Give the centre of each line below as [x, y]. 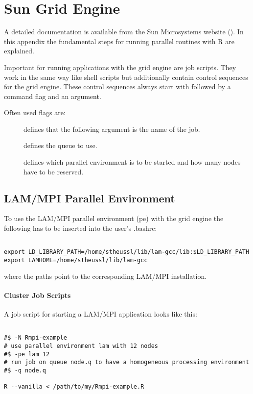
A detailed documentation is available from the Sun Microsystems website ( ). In [124, 32]
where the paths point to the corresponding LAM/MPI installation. [105, 276]
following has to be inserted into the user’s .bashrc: [80, 228]
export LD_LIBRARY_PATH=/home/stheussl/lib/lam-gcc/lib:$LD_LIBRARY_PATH [127, 252]
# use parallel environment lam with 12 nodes [81, 346]
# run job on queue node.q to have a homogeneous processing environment [127, 362]
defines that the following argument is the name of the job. [112, 129]
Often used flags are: [35, 112]
